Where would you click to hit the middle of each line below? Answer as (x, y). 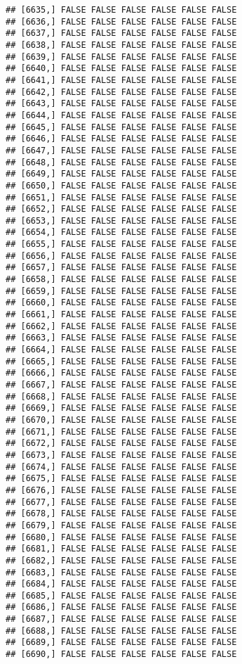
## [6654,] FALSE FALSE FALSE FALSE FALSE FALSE (121, 232)
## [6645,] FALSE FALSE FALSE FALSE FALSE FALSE (121, 127)
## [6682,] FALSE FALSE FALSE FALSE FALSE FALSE (121, 560)
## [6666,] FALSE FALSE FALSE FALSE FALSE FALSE (121, 373)
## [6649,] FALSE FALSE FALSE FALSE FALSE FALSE (121, 174)
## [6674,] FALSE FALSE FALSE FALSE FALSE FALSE (121, 467)
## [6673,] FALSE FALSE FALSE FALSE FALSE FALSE (121, 455)
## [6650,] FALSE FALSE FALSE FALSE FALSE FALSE (121, 185)
